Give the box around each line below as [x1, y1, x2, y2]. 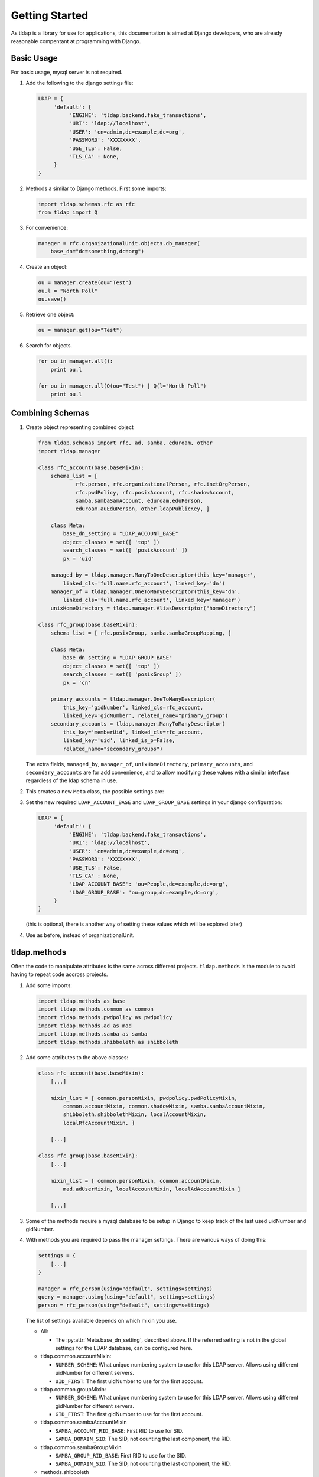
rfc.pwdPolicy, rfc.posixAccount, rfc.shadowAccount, [75, 489, 235, 496]
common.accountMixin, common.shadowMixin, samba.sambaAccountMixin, [63, 1103, 266, 1110]
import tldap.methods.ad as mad [38, 1022, 132, 1029]
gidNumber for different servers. [55, 1402, 134, 1409]
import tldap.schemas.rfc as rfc [38, 201, 135, 207]
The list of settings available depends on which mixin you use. [25, 1317, 177, 1324]
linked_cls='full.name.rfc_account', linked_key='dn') [63, 580, 226, 587]
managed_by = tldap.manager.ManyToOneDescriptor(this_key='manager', [50, 572, 256, 578]
